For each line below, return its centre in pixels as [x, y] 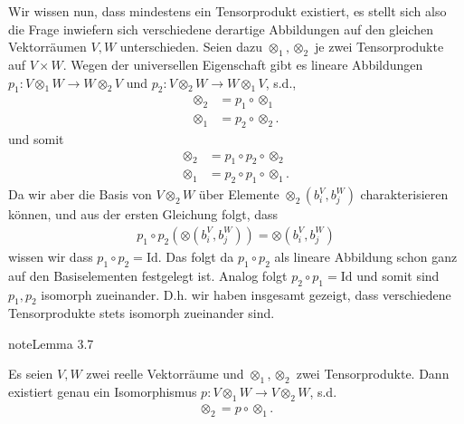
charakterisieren [404, 194]
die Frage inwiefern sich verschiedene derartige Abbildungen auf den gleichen [221, 29]
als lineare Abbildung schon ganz [366, 256]
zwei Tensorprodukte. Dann [373, 374]
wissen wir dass [51, 256]
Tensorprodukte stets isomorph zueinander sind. [142, 313]
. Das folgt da [196, 256]
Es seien [31, 374]
